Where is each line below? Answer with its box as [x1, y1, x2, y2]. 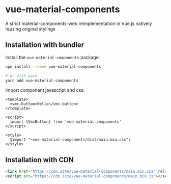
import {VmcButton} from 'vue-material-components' [10, 119, 122, 124]
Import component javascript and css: [5, 87, 85, 93]
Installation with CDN [5, 155, 74, 164]
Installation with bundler [5, 41, 84, 49]
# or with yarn [5, 73, 38, 78]
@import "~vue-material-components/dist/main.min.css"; [10, 137, 131, 142]
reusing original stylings [5, 25, 55, 32]
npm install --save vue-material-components [5, 64, 101, 69]
